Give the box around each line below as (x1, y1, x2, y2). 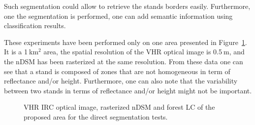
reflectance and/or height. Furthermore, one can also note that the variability (4, 76, 238, 86)
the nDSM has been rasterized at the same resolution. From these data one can (4, 56, 243, 66)
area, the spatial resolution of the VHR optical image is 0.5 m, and (43, 46, 245, 57)
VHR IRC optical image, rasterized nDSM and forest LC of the (24, 102, 215, 112)
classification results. (4, 20, 66, 31)
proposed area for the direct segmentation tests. (24, 111, 168, 122)
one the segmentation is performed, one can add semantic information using (4, 10, 233, 21)
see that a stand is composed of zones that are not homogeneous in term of (4, 66, 230, 76)
